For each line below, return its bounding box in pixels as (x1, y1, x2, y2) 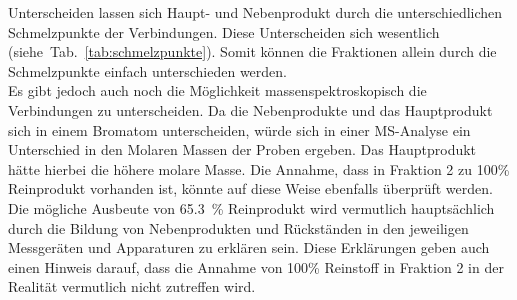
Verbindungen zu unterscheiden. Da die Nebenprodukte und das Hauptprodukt (8, 99, 493, 120)
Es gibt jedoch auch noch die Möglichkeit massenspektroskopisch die (8, 80, 427, 101)
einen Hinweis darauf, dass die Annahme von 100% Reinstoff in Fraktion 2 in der (8, 256, 504, 277)
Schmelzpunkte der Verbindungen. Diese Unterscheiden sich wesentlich (8, 21, 440, 42)
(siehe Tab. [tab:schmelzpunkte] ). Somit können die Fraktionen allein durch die (8, 41, 497, 62)
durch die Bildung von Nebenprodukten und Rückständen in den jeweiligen (8, 217, 469, 238)
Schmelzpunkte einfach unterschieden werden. (8, 60, 287, 81)
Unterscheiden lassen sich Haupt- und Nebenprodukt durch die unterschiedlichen (8, 2, 503, 22)
